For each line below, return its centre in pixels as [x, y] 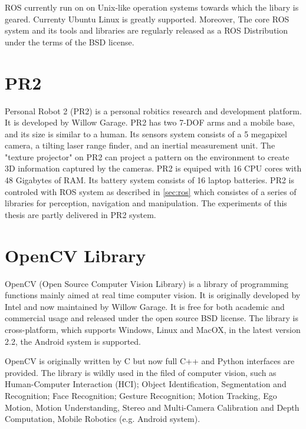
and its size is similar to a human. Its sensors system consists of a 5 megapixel [146, 133]
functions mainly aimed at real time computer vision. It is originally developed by [153, 295]
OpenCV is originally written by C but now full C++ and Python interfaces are [150, 361]
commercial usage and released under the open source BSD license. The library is [152, 318]
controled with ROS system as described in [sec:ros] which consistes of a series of [151, 191]
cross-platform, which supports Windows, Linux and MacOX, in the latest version [153, 329]
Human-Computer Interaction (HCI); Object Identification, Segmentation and [146, 384]
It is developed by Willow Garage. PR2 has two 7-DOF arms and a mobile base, [150, 122]
